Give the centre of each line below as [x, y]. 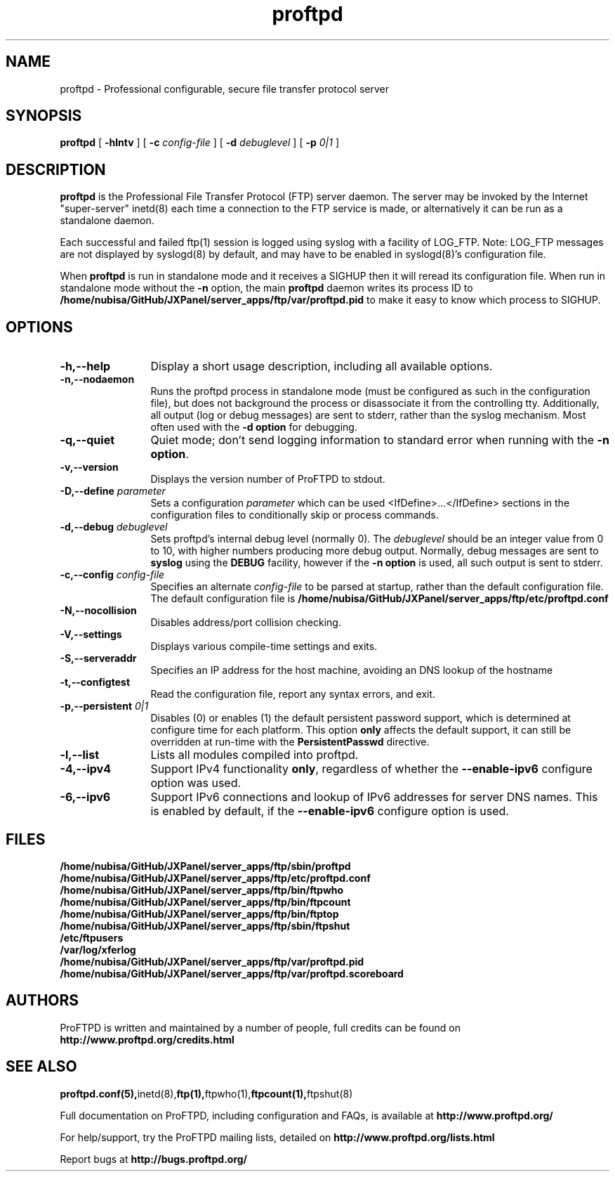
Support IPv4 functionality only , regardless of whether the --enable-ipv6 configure [371, 769]
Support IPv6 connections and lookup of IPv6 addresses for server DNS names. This [374, 797]
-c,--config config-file [112, 575]
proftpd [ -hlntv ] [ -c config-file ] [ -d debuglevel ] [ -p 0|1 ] [199, 143]
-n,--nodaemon [97, 379]
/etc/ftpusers [92, 937]
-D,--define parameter [113, 491]
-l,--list [80, 755]
